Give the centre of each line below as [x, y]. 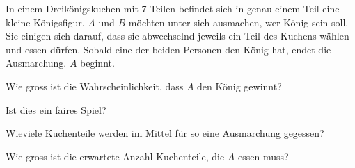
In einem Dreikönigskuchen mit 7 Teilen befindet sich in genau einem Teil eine [173, 8]
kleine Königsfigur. [45, 22]
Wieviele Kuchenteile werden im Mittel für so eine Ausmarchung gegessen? [165, 133]
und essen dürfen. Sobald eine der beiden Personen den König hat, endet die [168, 49]
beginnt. [97, 63]
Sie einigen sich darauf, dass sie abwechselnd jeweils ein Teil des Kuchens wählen [177, 36]
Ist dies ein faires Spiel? [56, 109]
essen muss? [263, 156]
